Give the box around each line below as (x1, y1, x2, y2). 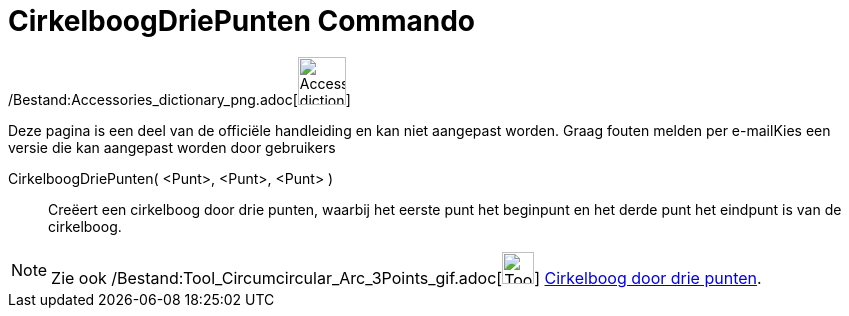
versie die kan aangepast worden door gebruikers (8, 138, 336, 156)
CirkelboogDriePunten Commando (8, 4, 475, 38)
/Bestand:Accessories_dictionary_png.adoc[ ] (8, 90, 351, 108)
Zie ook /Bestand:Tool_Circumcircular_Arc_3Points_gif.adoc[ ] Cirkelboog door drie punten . (51, 267, 762, 288)
